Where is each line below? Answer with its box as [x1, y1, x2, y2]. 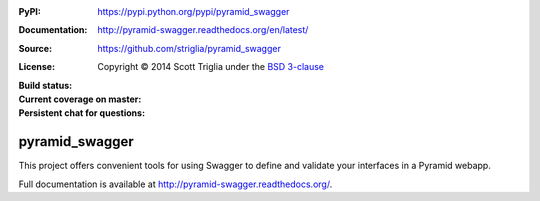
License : [18, 61, 55, 73]
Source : [18, 42, 53, 54]
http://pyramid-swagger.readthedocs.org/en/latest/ [97, 24, 309, 36]
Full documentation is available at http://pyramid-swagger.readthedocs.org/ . [18, 178, 333, 190]
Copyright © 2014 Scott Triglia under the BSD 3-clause [97, 61, 325, 73]
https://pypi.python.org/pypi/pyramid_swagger [97, 6, 290, 17]
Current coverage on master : [18, 93, 142, 105]
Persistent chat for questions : [18, 107, 145, 119]
